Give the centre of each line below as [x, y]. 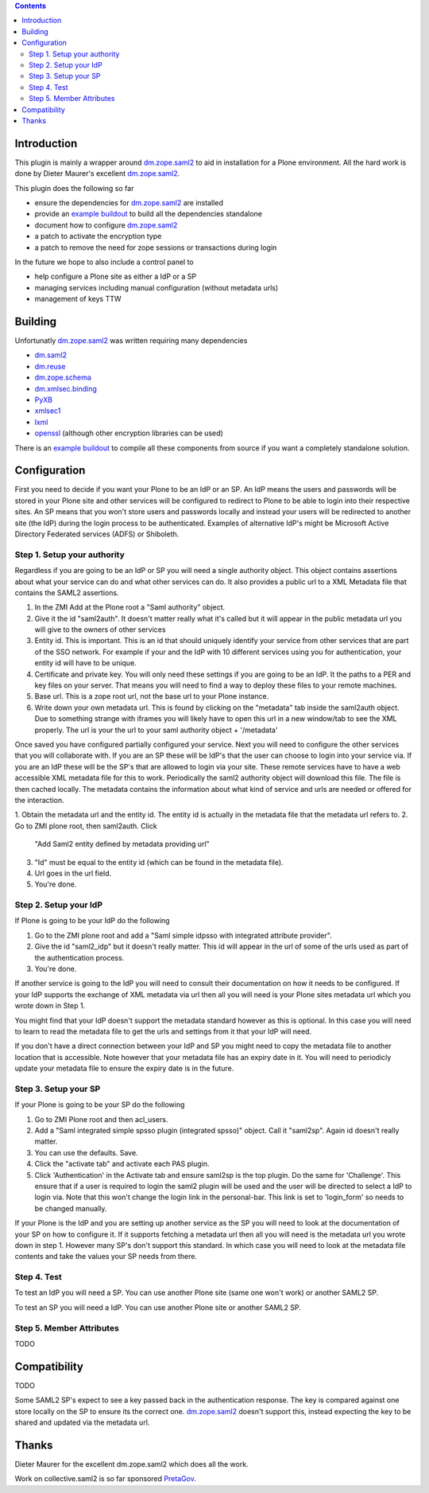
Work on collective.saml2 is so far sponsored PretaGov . [105, 1479]
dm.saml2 [51, 355]
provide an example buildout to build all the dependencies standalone [148, 214]
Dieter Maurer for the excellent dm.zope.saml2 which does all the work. [132, 1464]
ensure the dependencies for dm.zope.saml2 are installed [129, 202]
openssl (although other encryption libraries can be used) [129, 433]
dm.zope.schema [63, 377]
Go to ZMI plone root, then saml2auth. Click [86, 826]
